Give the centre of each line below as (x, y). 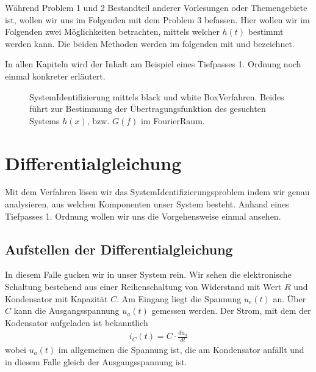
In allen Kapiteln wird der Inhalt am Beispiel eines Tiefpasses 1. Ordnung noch (153, 64)
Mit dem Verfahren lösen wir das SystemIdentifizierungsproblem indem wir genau (157, 192)
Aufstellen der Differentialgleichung (119, 249)
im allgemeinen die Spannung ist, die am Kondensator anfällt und (181, 349)
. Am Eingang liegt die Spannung (179, 298)
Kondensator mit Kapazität (56, 298)
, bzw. (98, 120)
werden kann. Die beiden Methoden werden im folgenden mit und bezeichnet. (150, 43)
